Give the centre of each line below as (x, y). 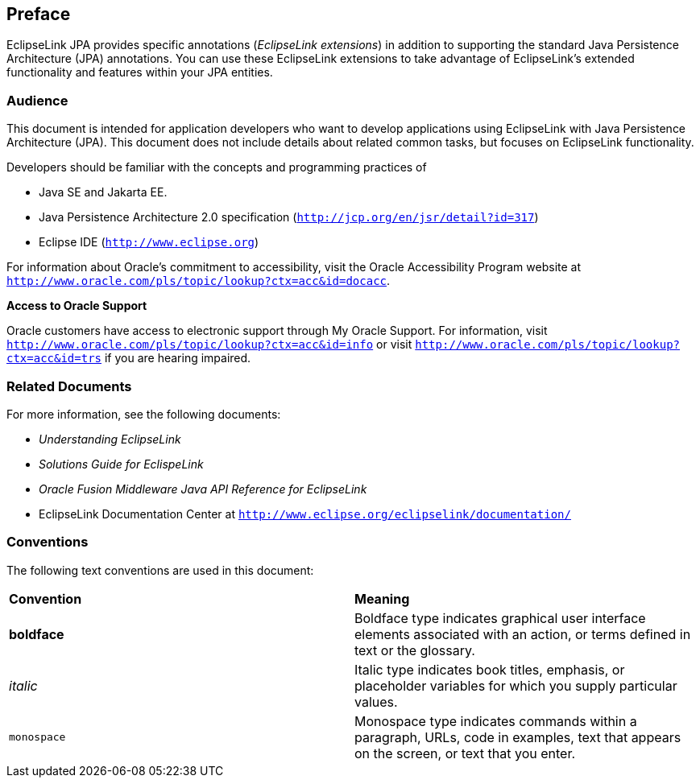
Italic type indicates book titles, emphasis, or (490, 669)
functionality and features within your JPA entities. (140, 72)
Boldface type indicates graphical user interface (500, 618)
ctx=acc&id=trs (54, 359)
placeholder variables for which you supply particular (516, 685)
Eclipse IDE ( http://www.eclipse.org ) (149, 242)
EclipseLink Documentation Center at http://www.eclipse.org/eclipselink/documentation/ (305, 514)
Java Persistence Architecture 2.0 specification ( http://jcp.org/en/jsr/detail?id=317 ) (289, 217)
